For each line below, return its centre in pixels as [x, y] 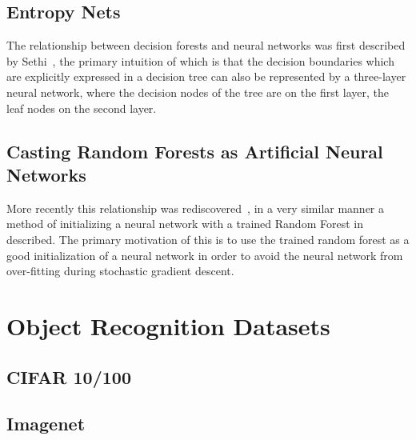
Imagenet [46, 424]
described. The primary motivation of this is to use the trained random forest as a [208, 239]
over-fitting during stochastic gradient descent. [120, 271]
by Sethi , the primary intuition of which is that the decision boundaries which [200, 60]
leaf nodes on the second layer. [82, 108]
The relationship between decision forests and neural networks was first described [206, 45]
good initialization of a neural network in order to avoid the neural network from [205, 255]
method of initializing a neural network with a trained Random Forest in [185, 224]
